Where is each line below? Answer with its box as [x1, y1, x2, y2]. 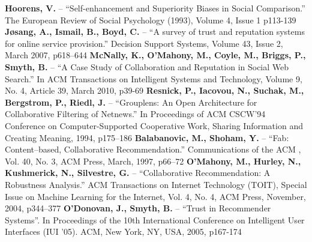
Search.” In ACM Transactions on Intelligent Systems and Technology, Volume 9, [5, 72, 302, 85]
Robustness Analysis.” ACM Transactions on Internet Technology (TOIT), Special [5, 178, 307, 190]
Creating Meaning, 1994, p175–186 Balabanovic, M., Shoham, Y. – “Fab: [5, 131, 289, 144]
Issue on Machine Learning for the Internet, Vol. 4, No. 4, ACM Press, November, [5, 190, 306, 202]
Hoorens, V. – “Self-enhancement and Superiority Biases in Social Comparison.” [5, 2, 305, 14]
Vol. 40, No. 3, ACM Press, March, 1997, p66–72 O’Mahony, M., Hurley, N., [5, 154, 301, 167]
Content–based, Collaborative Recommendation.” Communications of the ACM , [5, 143, 301, 156]
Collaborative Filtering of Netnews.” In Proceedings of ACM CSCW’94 [5, 107, 266, 120]
